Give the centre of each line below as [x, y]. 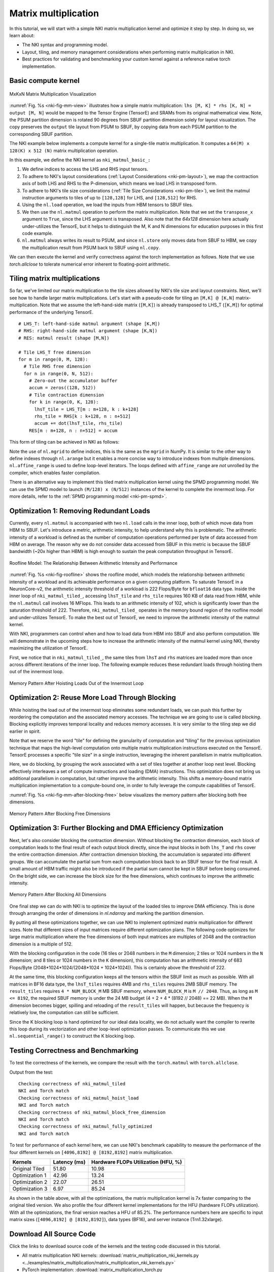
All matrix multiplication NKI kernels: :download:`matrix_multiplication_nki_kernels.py [110, 1255]
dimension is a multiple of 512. [41, 944]
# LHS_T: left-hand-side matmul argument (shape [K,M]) [89, 324]
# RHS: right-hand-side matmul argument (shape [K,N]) [88, 331]
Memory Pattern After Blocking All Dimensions [58, 894]
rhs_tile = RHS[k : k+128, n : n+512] [83, 416]
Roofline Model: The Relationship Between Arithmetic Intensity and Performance [93, 563]
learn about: [22, 35]
